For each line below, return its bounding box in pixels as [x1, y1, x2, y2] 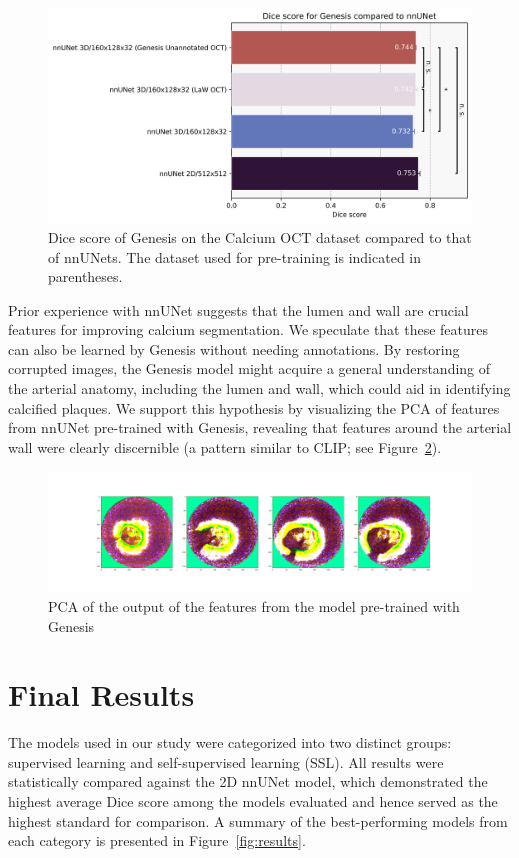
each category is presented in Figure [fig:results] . [8, 830, 306, 851]
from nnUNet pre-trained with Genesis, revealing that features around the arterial [8, 417, 512, 438]
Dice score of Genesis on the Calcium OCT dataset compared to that [48, 226, 472, 247]
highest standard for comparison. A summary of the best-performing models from [8, 810, 508, 831]
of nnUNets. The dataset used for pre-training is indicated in [48, 246, 422, 267]
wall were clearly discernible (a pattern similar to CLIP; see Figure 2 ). [8, 436, 442, 457]
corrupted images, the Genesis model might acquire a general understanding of [8, 358, 491, 379]
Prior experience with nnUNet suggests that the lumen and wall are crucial [8, 299, 469, 320]
